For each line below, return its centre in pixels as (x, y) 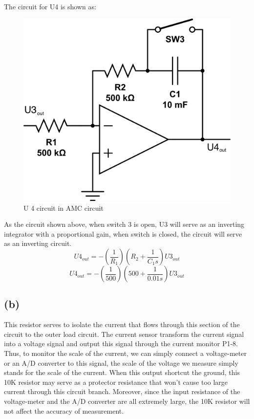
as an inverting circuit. (38, 243)
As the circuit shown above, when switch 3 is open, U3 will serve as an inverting (124, 224)
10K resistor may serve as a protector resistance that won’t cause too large (116, 382)
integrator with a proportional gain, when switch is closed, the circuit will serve (123, 233)
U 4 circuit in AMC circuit (63, 208)
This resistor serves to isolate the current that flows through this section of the (122, 324)
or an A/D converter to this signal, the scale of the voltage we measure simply (121, 363)
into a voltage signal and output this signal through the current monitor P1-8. (121, 343)
